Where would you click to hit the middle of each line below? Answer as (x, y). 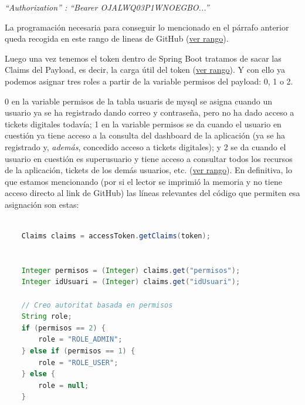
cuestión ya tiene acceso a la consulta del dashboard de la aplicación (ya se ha (145, 135)
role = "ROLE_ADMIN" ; (80, 340)
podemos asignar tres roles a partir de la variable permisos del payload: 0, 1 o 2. (149, 81)
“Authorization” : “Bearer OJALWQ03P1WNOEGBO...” (107, 7)
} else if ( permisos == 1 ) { (78, 351)
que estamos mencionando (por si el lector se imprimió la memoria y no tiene (143, 181)
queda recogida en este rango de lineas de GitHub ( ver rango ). (117, 38)
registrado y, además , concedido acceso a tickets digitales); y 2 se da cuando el (145, 146)
